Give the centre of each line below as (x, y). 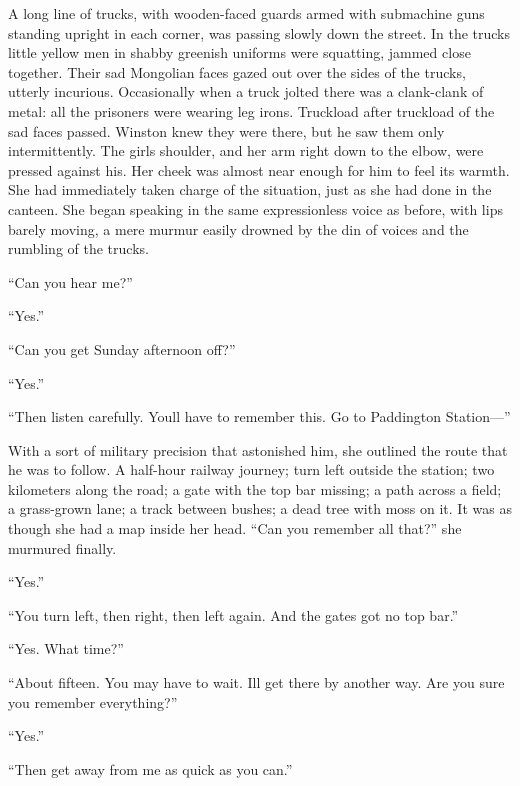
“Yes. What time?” (66, 648)
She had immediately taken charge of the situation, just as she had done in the (250, 189)
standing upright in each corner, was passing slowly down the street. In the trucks (259, 32)
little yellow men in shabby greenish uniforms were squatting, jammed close (239, 52)
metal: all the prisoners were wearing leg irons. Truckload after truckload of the (251, 110)
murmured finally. (62, 547)
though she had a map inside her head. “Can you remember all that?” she (235, 528)
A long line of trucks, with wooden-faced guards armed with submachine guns (246, 13)
